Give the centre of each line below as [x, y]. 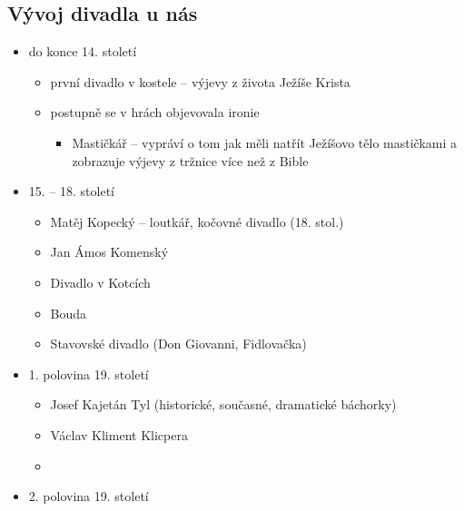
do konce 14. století [83, 51]
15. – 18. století [71, 191]
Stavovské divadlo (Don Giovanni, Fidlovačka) [178, 344]
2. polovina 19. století [89, 496]
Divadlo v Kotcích [100, 282]
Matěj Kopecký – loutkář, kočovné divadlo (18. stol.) [197, 221]
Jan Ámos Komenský [109, 252]
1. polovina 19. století [89, 373]
